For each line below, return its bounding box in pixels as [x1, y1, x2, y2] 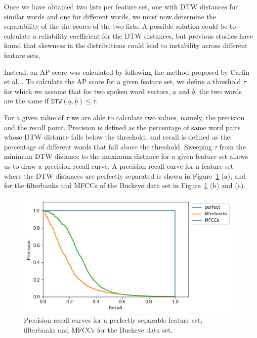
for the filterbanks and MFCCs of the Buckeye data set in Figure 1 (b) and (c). [4, 180, 246, 191]
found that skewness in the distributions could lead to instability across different [4, 40, 248, 50]
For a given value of [4, 112, 64, 122]
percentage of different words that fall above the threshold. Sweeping [4, 141, 213, 151]
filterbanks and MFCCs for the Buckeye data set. [24, 324, 173, 335]
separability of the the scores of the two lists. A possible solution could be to [4, 21, 236, 31]
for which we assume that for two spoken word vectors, [4, 86, 171, 96]
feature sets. [4, 49, 41, 60]
